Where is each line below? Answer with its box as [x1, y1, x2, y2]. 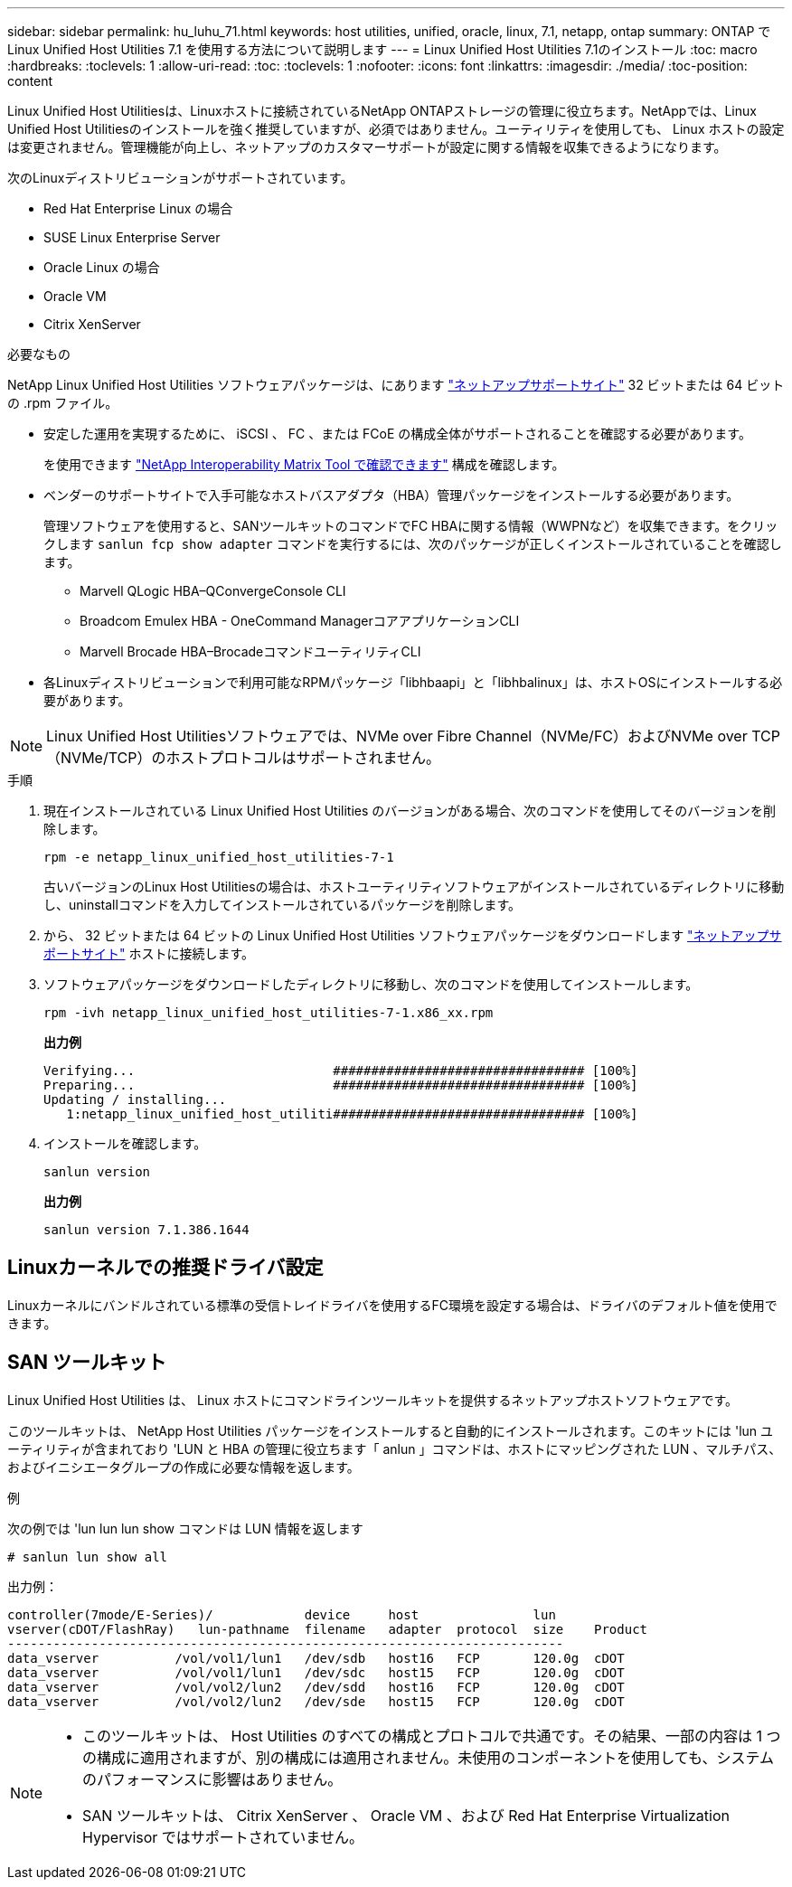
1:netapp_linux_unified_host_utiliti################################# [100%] [66, 1107, 638, 1121]
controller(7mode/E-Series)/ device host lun [7, 1607, 556, 1622]
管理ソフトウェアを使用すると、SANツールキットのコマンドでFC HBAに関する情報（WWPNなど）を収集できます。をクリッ [43, 518, 778, 533]
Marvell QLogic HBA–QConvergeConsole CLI [80, 583, 346, 599]
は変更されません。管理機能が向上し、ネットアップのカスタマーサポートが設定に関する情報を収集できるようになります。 [7, 139, 727, 155]
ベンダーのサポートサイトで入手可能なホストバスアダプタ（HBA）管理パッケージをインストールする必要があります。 [43, 487, 740, 503]
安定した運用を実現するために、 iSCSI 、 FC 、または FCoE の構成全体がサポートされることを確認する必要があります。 [43, 426, 751, 441]
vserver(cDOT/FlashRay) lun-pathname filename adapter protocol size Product [7, 1621, 648, 1637]
